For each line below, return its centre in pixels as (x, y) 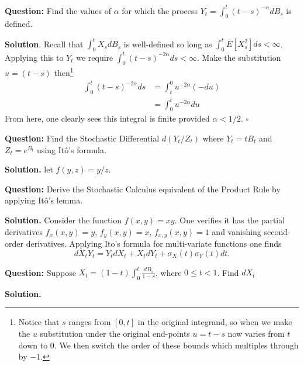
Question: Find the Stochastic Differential (82, 138)
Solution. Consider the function (63, 220)
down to (33, 345)
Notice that (39, 322)
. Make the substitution (239, 57)
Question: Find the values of (58, 10)
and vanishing (236, 231)
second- (277, 231)
